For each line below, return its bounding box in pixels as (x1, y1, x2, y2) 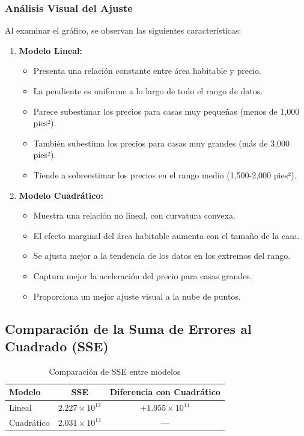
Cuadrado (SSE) (5, 336, 109, 355)
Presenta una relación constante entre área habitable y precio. (33, 64, 261, 77)
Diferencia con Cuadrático (109, 386, 220, 398)
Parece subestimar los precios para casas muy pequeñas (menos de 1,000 (33, 104, 300, 117)
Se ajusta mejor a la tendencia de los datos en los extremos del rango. (33, 249, 291, 262)
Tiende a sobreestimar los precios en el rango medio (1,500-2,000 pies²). (33, 168, 297, 181)
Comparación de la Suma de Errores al (5, 319, 252, 338)
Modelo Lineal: (19, 44, 83, 56)
